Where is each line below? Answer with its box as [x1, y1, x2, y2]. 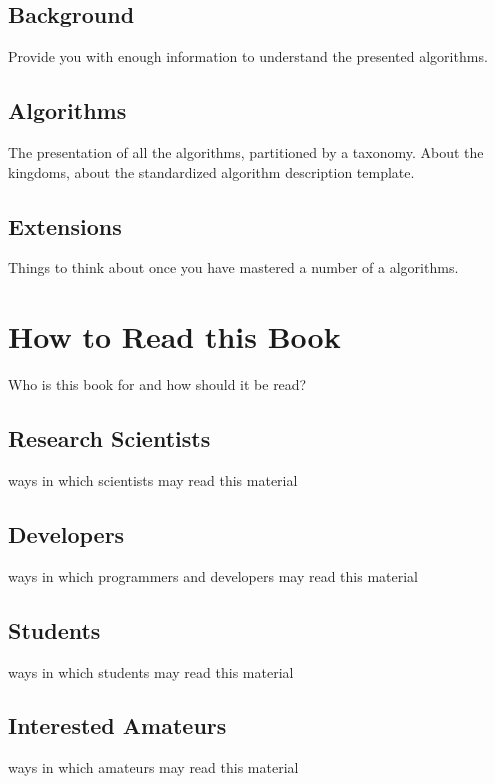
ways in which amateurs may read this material [8, 757, 299, 778]
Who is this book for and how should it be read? [8, 374, 307, 395]
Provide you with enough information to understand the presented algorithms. [8, 46, 488, 67]
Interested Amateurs [8, 710, 227, 741]
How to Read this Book [8, 316, 341, 357]
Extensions [8, 210, 122, 241]
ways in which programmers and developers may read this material [8, 565, 419, 586]
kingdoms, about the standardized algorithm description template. [8, 161, 415, 182]
